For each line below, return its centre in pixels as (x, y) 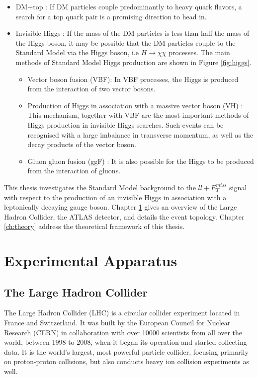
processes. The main (199, 52)
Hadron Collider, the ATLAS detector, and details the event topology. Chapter (124, 216)
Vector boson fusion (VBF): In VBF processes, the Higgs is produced (133, 79)
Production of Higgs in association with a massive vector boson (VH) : (135, 105)
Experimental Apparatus (91, 261)
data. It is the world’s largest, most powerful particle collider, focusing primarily (126, 351)
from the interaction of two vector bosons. (91, 89)
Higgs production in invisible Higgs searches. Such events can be (126, 124)
